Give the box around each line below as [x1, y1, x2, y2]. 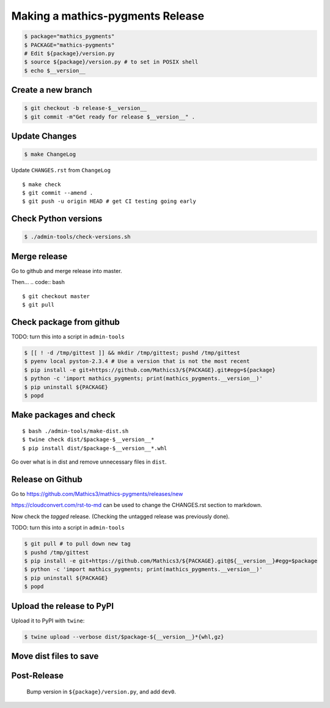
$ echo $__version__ [24, 67, 86, 74]
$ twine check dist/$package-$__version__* [22, 436, 155, 443]
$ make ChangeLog [24, 151, 76, 158]
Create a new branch [11, 85, 92, 95]
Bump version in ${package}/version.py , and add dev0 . [26, 688, 177, 695]
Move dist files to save [11, 651, 99, 662]
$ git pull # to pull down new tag [24, 541, 131, 547]
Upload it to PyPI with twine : [11, 617, 85, 624]
